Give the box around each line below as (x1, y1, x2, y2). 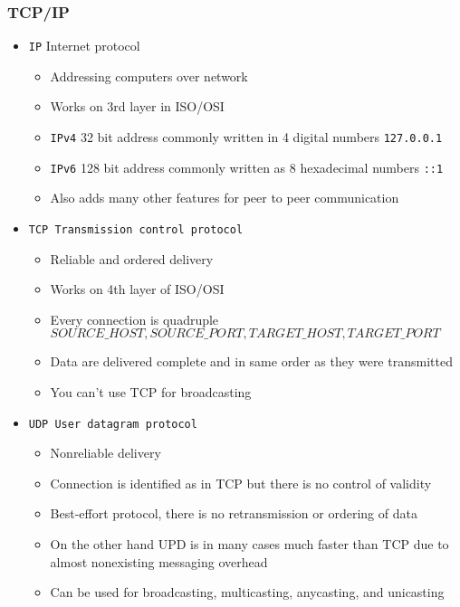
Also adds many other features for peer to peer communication (50, 188, 399, 207)
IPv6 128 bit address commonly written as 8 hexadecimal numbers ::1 (50, 157, 444, 176)
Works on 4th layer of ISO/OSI (50, 280, 225, 299)
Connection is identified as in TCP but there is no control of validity (50, 473, 432, 492)
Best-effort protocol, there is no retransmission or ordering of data (50, 504, 417, 523)
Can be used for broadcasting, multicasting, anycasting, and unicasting (50, 583, 445, 602)
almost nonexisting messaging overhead (50, 552, 268, 571)
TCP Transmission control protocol (28, 223, 244, 236)
